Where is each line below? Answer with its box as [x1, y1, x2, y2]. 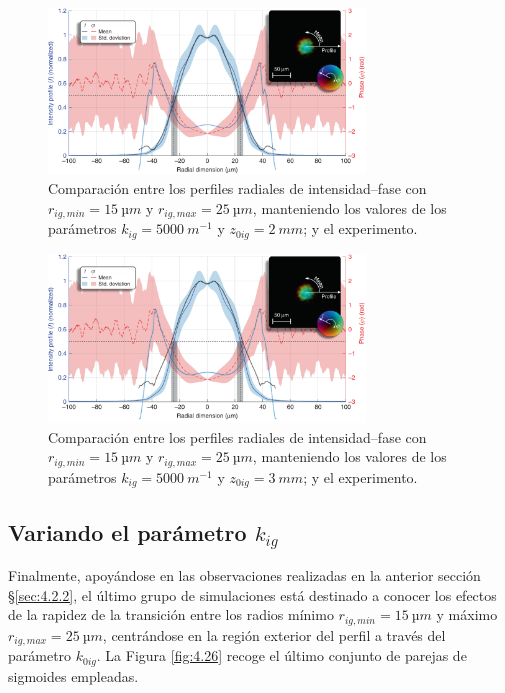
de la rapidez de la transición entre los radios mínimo [8, 604, 334, 625]
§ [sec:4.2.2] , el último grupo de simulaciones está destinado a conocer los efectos [8, 584, 497, 605]
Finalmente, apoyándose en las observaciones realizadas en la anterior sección [8, 565, 481, 586]
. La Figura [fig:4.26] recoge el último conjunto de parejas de [96, 645, 467, 666]
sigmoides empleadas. [8, 665, 139, 686]
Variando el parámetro [8, 516, 247, 547]
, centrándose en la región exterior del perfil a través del [102, 624, 446, 645]
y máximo [436, 604, 498, 625]
